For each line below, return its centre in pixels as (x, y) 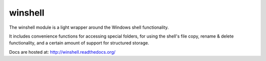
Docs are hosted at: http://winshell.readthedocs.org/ (62, 52)
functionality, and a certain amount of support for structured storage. (79, 43)
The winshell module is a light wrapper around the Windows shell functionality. (89, 27)
